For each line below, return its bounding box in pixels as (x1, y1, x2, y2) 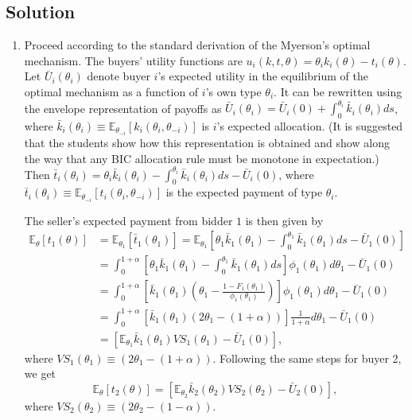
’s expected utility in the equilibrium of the (157, 68, 368, 84)
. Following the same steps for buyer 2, (212, 349, 402, 366)
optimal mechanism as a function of (24, 83, 199, 99)
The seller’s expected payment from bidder (24, 212, 233, 228)
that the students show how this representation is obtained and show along (24, 134, 390, 150)
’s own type (205, 83, 262, 99)
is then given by (245, 212, 324, 228)
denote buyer (87, 68, 150, 84)
